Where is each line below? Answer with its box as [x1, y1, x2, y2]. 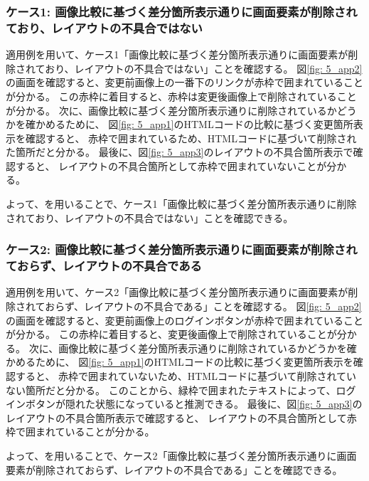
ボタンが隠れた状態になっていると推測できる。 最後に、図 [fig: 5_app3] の [25, 396, 363, 411]
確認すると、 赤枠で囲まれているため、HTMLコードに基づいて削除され [25, 130, 357, 145]
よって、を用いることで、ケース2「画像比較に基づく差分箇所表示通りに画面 [6, 448, 357, 462]
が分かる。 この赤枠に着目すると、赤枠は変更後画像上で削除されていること [6, 88, 357, 103]
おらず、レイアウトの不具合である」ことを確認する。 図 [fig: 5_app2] [45, 299, 362, 313]
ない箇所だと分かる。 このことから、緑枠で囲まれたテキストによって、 [6, 382, 336, 397]
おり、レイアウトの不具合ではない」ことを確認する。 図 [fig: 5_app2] [45, 60, 363, 75]
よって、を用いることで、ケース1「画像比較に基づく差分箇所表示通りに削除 [6, 196, 357, 211]
